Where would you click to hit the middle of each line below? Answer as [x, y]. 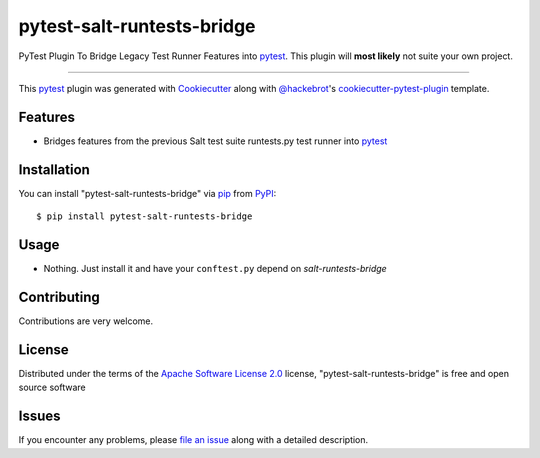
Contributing [59, 296]
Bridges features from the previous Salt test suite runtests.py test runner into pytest [215, 141]
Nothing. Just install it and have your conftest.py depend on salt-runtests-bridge [215, 269]
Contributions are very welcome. [86, 321]
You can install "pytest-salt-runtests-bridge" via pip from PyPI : [147, 193]
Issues [39, 416]
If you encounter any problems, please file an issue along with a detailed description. [193, 440]
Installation [54, 169]
